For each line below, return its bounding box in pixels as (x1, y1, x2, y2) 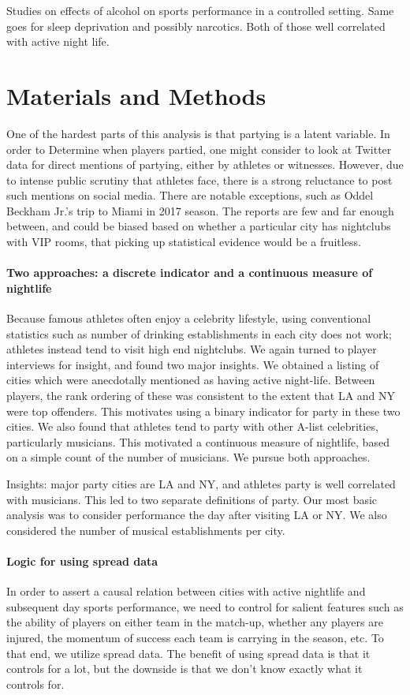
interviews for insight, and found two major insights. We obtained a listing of (6, 356, 379, 372)
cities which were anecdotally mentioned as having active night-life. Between (6, 372, 375, 388)
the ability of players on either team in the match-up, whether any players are (6, 614, 383, 630)
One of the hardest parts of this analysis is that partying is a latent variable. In (6, 125, 390, 141)
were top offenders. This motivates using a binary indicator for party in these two (6, 402, 401, 419)
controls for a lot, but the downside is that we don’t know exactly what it (6, 660, 363, 677)
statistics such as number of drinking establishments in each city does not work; (6, 325, 392, 342)
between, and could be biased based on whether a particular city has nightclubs (6, 218, 391, 234)
